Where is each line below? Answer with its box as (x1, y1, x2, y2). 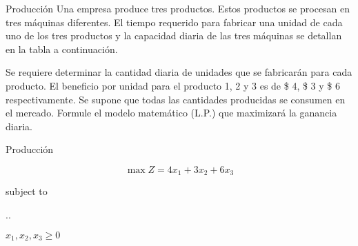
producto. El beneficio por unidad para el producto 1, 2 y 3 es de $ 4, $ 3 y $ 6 (6, 78, 341, 92)
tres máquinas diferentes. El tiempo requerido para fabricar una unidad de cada (6, 14, 343, 29)
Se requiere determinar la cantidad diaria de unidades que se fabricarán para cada (6, 65, 352, 79)
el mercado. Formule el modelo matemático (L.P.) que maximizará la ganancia (6, 105, 337, 120)
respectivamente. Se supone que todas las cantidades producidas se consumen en (6, 92, 346, 106)
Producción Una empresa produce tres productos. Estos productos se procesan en (6, 1, 350, 15)
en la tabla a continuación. (6, 41, 118, 56)
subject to (6, 184, 48, 198)
